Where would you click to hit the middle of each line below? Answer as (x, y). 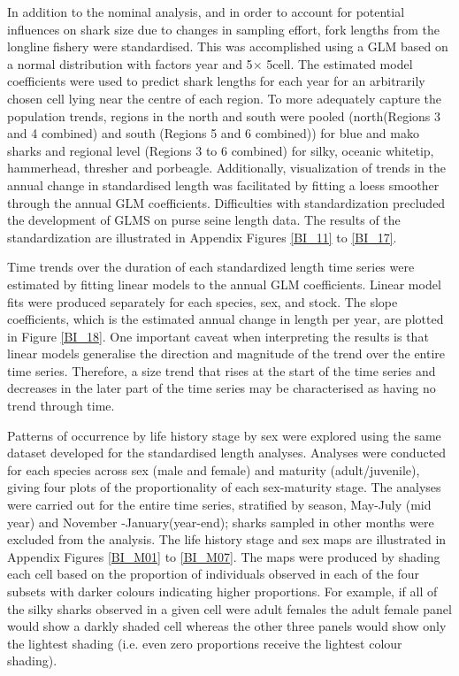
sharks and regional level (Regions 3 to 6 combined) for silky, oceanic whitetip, (221, 150)
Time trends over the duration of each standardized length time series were (211, 267)
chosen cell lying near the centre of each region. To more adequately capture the (225, 98)
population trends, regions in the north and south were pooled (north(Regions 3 (224, 115)
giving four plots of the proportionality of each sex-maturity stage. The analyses (224, 487)
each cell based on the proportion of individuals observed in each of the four (213, 574)
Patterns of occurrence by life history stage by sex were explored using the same (224, 435)
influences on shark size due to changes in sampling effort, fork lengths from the (224, 29)
